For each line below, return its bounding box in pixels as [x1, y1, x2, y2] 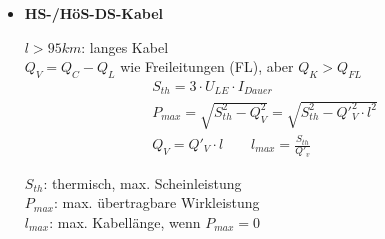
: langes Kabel [81, 36, 169, 57]
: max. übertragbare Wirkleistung [53, 192, 260, 213]
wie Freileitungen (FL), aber [120, 56, 294, 77]
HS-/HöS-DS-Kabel [24, 3, 164, 23]
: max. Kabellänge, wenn [49, 211, 201, 232]
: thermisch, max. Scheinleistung [43, 172, 242, 193]
